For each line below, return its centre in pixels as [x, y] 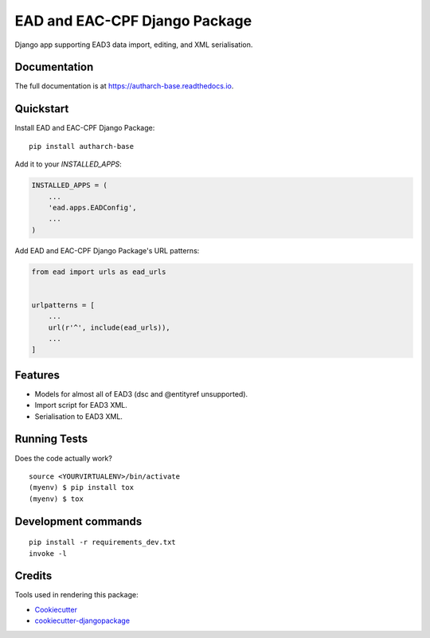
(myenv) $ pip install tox [82, 487]
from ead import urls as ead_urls [99, 272]
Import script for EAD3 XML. [81, 405]
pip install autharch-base [82, 146]
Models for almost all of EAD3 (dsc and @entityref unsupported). [141, 393]
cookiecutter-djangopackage [82, 620]
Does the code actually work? [64, 458]
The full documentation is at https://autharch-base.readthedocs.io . [124, 86]
